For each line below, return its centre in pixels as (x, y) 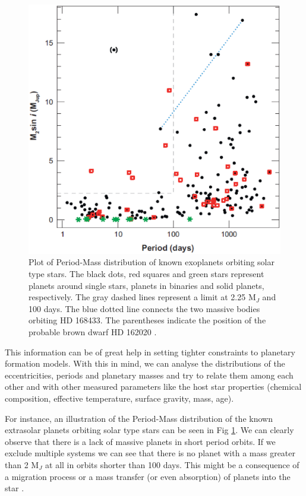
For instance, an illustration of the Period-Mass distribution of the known (139, 418)
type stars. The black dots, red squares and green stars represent (146, 274)
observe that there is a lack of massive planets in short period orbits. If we (140, 441)
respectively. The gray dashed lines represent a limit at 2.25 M (142, 297)
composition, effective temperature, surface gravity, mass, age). (119, 398)
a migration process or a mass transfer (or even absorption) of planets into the (148, 476)
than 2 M (22, 464)
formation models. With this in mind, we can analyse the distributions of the (145, 363)
